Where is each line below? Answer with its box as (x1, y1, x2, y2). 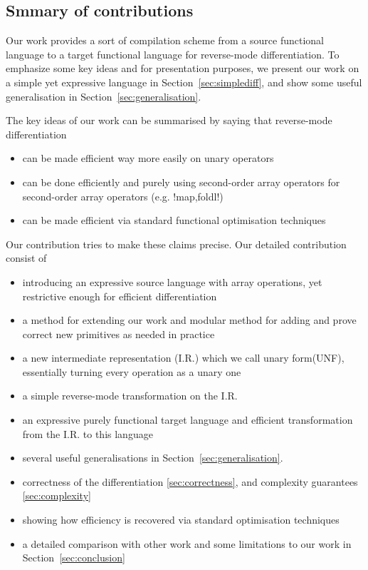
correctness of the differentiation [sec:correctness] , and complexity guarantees (22, 474, 358, 489)
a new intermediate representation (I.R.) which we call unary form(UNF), (22, 350, 345, 365)
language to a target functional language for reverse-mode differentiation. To (6, 46, 340, 61)
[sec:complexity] (22, 488, 91, 503)
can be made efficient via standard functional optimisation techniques (22, 213, 326, 228)
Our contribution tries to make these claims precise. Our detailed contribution (6, 236, 347, 251)
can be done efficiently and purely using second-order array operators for (22, 174, 340, 189)
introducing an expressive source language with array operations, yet (22, 274, 322, 289)
